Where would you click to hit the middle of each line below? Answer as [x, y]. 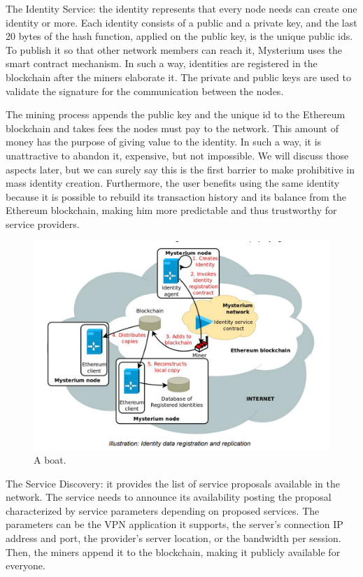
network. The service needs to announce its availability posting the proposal [169, 497]
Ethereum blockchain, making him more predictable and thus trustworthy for [171, 210]
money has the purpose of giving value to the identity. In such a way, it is [164, 142]
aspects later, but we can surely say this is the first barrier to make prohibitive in [180, 169]
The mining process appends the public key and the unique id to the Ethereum [176, 114]
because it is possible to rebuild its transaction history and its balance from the [176, 196]
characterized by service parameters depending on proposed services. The [163, 510]
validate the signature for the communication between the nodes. [145, 91]
